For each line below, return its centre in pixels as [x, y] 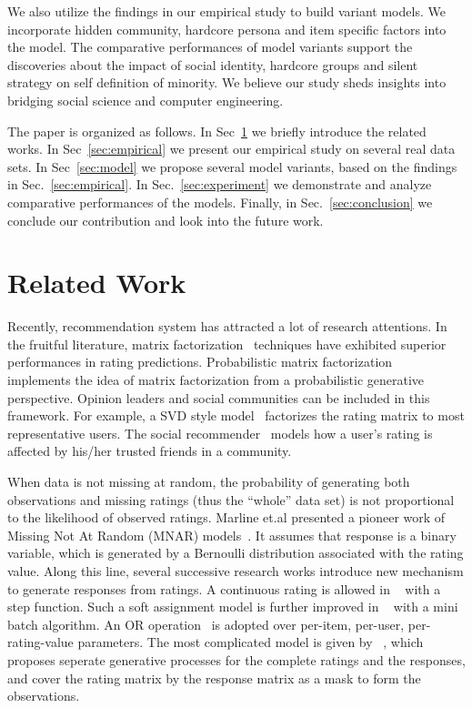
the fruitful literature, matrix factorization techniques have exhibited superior [227, 344]
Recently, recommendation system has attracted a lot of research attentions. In [227, 326]
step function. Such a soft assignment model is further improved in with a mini [233, 607]
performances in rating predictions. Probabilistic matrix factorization [200, 362]
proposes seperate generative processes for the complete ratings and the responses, [236, 659]
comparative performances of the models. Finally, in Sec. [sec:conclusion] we [220, 202]
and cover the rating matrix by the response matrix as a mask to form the [214, 678]
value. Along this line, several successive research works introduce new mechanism [236, 570]
